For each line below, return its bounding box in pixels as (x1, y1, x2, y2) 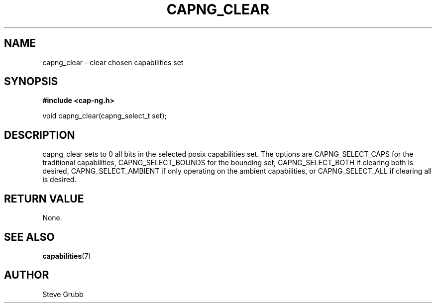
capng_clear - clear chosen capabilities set (42, 58, 184, 67)
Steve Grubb (42, 290, 84, 299)
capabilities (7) (42, 251, 91, 260)
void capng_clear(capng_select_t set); (42, 111, 167, 120)
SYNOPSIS (4, 75, 58, 88)
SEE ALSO (4, 230, 55, 243)
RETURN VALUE (4, 192, 84, 205)
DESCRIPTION (4, 128, 75, 141)
